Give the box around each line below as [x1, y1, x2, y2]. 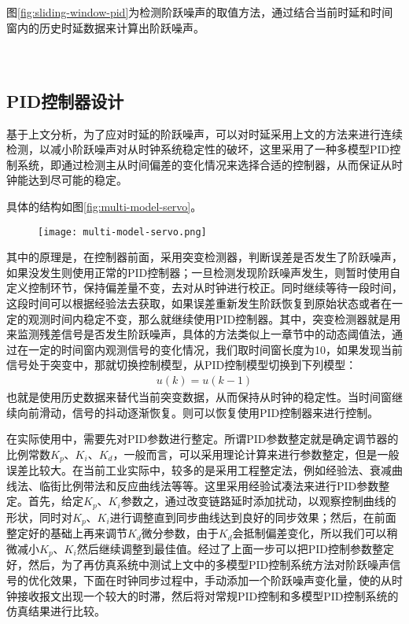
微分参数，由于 [141, 525, 219, 541]
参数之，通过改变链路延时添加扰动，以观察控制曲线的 [120, 493, 396, 509]
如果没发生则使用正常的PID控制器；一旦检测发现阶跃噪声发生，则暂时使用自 [6, 264, 401, 280]
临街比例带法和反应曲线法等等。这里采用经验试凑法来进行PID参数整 [39, 477, 390, 493]
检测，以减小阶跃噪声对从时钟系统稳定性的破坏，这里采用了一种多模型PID [6, 141, 390, 157]
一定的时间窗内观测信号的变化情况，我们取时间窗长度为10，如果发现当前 [28, 341, 403, 357]
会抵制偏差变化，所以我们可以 [232, 525, 387, 541]
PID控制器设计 [6, 88, 124, 113]
